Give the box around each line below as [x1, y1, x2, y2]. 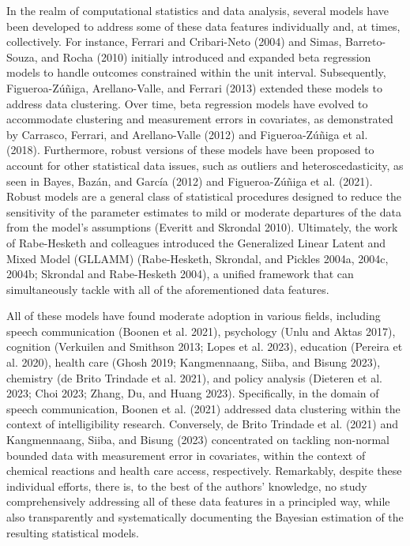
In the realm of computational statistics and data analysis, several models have [6, 2, 389, 18]
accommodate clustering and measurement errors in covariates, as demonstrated [6, 111, 393, 127]
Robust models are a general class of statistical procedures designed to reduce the [6, 188, 401, 205]
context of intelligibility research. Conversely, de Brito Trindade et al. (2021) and [6, 416, 399, 432]
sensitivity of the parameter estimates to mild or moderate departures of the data [6, 203, 401, 220]
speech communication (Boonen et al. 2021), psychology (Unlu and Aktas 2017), [6, 322, 396, 339]
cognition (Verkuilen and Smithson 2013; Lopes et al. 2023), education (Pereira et [6, 338, 403, 355]
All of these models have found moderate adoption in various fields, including [6, 307, 381, 324]
